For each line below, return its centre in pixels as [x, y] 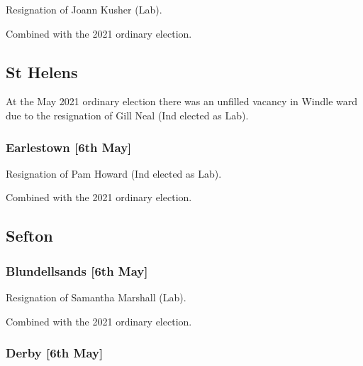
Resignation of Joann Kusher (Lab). [84, 9]
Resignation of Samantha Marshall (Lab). [96, 297]
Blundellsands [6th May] [77, 270]
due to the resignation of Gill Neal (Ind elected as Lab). [127, 115]
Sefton [29, 236]
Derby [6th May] [55, 353]
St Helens [42, 71]
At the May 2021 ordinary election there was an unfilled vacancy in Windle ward [182, 101]
